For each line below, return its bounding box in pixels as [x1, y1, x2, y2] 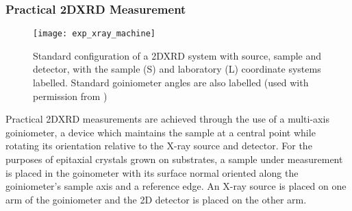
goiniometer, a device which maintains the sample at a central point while [5, 125, 316, 139]
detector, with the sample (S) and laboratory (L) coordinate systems [33, 62, 321, 76]
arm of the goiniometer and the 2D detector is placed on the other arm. [5, 192, 307, 206]
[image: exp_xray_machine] [33, 29, 155, 39]
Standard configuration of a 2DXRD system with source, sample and [33, 48, 322, 62]
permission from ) [33, 88, 108, 103]
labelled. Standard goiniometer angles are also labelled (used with [33, 75, 309, 90]
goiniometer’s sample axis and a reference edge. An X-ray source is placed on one [5, 179, 347, 193]
